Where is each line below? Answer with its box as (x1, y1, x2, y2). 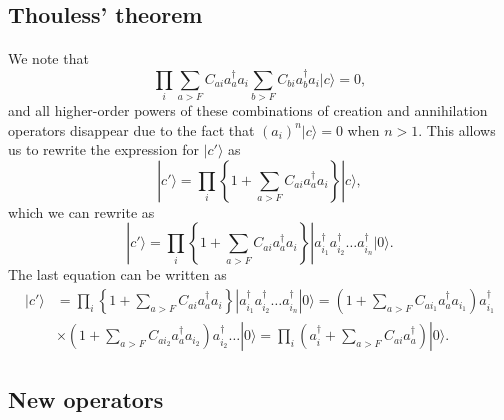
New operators (8, 383, 164, 414)
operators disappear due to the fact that (8, 119, 255, 140)
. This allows (418, 119, 496, 140)
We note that (8, 48, 89, 69)
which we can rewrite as (8, 201, 155, 222)
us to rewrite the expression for (8, 139, 199, 160)
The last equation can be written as (8, 264, 227, 285)
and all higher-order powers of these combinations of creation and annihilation (8, 100, 488, 121)
